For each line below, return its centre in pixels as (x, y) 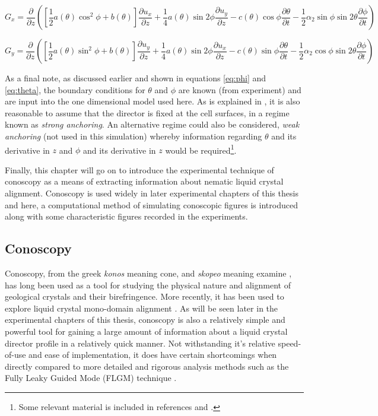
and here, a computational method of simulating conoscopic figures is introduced (151, 204)
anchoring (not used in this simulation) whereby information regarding (134, 136)
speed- (290, 343)
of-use (15, 355)
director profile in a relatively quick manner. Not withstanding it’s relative (140, 343)
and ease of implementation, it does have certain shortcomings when (153, 355)
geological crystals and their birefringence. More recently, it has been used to (144, 296)
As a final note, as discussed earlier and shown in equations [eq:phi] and (136, 78)
